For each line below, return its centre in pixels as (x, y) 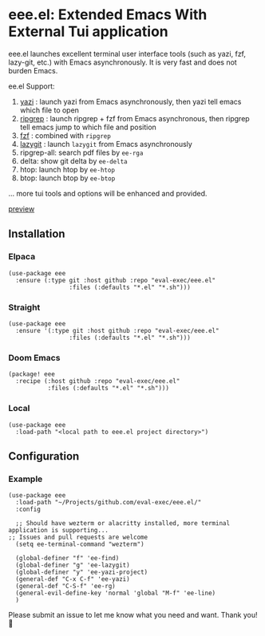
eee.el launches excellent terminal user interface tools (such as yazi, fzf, (127, 53)
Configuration (44, 456)
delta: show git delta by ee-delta (73, 160)
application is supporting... (59, 531)
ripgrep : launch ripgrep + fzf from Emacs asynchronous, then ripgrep (134, 118)
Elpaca (22, 257)
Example (26, 479)
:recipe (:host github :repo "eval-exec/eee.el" (98, 381)
